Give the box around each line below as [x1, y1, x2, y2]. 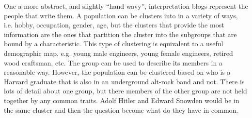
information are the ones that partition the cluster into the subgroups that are [4, 29, 237, 39]
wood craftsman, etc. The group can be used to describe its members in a [4, 57, 222, 67]
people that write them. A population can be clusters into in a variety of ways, [4, 10, 238, 20]
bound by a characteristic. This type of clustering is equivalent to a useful [4, 39, 223, 49]
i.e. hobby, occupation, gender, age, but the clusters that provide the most [4, 20, 224, 30]
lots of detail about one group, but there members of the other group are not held [4, 86, 247, 96]
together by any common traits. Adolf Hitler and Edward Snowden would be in [4, 95, 239, 105]
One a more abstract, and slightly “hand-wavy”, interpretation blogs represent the [4, 1, 248, 11]
